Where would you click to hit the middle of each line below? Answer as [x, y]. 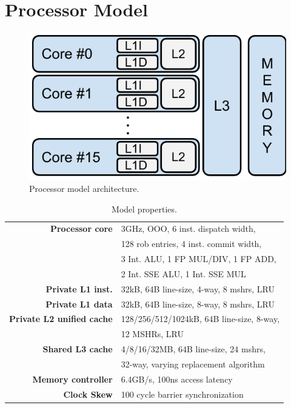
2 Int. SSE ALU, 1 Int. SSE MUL [183, 273]
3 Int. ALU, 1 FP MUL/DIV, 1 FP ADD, [199, 259]
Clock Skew [88, 394]
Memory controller [72, 379]
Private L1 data [79, 304]
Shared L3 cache [78, 349]
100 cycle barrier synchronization [182, 394]
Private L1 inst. [79, 288]
